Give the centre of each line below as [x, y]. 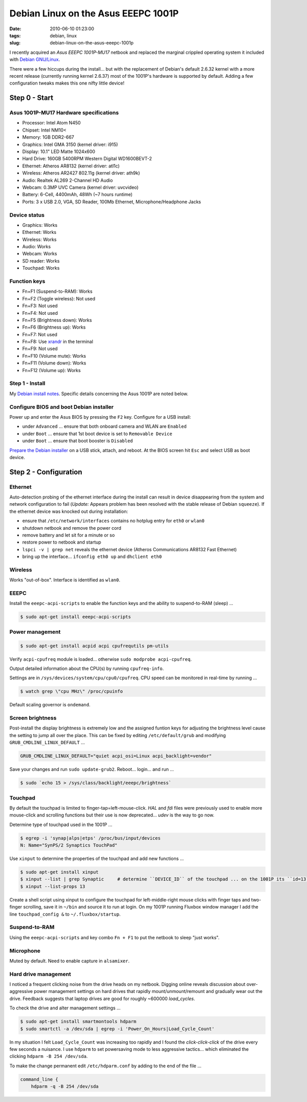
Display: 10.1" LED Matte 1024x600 [59, 152]
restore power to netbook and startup [62, 542]
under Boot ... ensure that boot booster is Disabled [78, 441]
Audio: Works [37, 247]
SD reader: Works [41, 261]
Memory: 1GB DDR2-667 [48, 137]
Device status [27, 215]
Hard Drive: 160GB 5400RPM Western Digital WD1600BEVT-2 [87, 159]
